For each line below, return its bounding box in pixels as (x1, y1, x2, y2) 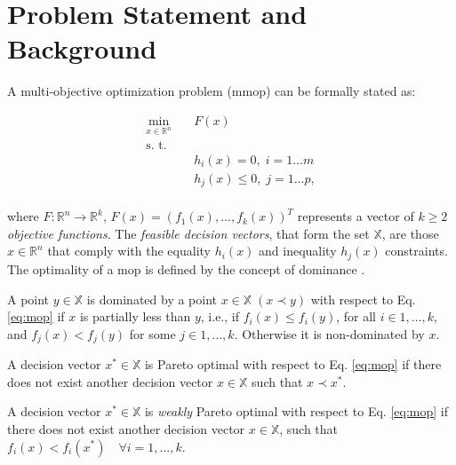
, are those (381, 224, 439, 242)
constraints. (385, 241, 448, 260)
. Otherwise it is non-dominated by (234, 324, 425, 343)
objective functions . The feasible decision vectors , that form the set (7, 224, 370, 242)
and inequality (259, 241, 337, 260)
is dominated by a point (86, 289, 218, 308)
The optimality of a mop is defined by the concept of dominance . (7, 259, 365, 278)
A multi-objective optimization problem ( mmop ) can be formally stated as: (7, 82, 416, 100)
